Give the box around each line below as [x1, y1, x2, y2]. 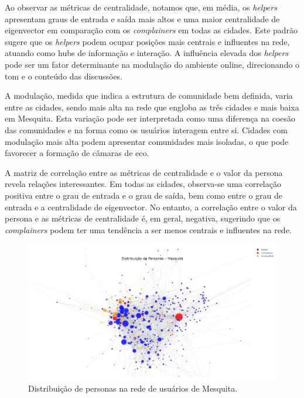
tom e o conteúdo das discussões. [5, 70, 123, 82]
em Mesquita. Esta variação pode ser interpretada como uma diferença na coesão [5, 112, 296, 124]
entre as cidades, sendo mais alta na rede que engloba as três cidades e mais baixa [5, 101, 299, 113]
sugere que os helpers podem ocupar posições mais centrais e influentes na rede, [5, 35, 290, 47]
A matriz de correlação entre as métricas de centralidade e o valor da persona [5, 166, 283, 178]
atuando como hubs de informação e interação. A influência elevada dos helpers [5, 47, 289, 59]
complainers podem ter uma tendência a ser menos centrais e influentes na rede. [5, 223, 292, 236]
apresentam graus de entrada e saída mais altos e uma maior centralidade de [5, 12, 280, 25]
